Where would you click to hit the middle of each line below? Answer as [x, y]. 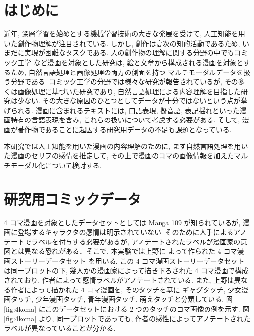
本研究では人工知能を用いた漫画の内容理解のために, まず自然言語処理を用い [126, 146]
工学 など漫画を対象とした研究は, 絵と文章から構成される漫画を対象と [130, 62]
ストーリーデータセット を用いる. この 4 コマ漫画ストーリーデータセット [127, 260]
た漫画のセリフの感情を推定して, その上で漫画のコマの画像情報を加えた [119, 156]
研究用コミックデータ [73, 199]
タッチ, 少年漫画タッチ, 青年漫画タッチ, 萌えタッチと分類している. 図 [122, 299]
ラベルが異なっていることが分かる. [60, 328]
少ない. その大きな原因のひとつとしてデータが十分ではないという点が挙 [132, 101]
